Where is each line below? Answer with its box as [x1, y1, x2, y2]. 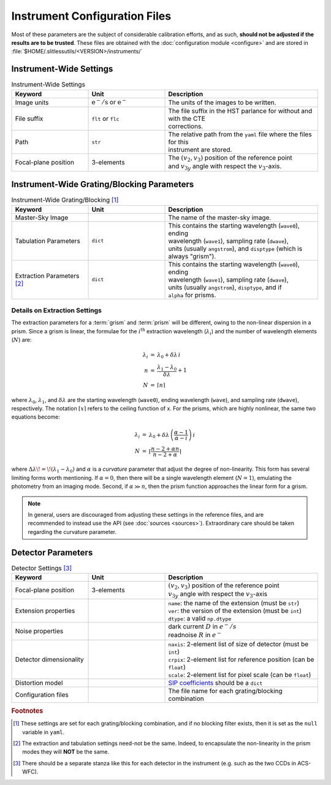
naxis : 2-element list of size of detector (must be [168, 640, 309, 648]
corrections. [168, 122, 204, 130]
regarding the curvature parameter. [28, 528, 116, 535]
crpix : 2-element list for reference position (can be [168, 655, 314, 663]
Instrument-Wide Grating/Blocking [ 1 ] [11, 196, 119, 204]
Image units [15, 98, 49, 107]
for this [168, 138, 189, 146]
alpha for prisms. [168, 290, 216, 299]
